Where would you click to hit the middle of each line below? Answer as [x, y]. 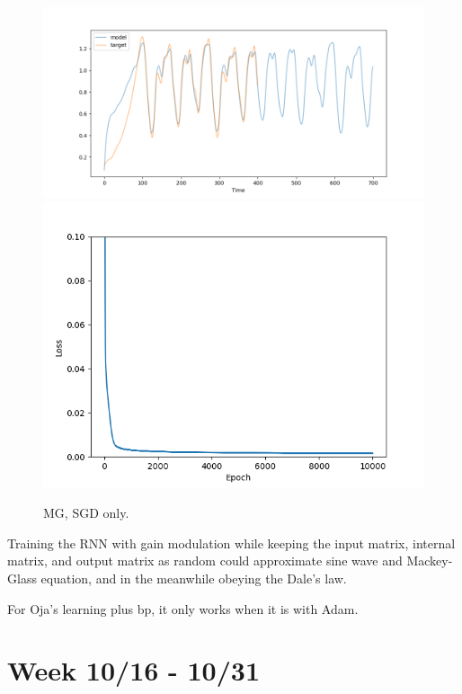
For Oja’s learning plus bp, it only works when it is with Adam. [183, 608]
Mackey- [430, 561]
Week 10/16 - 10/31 [134, 670]
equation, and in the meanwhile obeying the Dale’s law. [194, 578]
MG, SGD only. [86, 513]
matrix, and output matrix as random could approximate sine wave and [205, 561]
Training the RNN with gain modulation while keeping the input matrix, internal [231, 543]
